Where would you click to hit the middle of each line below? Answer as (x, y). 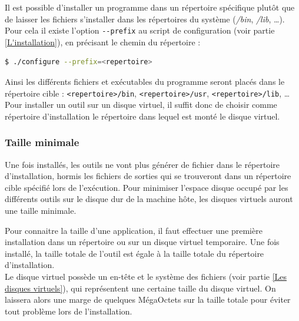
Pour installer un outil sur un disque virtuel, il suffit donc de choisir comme (141, 105)
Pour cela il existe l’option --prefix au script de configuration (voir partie (140, 30)
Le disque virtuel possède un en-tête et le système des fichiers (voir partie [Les (146, 277)
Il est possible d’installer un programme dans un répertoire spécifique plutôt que (150, 7)
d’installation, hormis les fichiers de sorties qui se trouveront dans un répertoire (148, 176)
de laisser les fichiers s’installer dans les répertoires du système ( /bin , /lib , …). (145, 19)
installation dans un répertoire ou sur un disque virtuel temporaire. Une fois (142, 242)
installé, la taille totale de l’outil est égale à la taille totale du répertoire (134, 253)
